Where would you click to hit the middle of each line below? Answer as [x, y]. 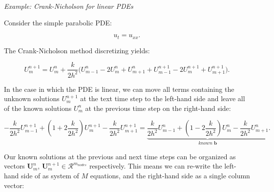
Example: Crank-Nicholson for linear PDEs [69, 6]
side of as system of [50, 176]
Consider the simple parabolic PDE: [58, 22]
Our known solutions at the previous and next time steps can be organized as [120, 156]
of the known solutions [38, 108]
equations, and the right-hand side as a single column [170, 176]
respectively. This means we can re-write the [156, 166]
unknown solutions [32, 98]
